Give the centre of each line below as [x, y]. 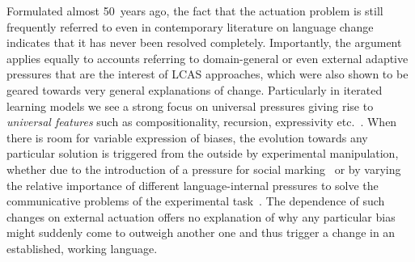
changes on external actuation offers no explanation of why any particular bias [201, 216]
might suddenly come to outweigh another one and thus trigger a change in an [201, 232]
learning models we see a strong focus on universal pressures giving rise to [190, 106]
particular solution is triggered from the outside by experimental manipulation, [203, 153]
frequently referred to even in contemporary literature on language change [190, 26]
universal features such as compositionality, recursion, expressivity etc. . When [202, 122]
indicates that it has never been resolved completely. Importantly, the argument [204, 42]
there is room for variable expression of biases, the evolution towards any [187, 137]
